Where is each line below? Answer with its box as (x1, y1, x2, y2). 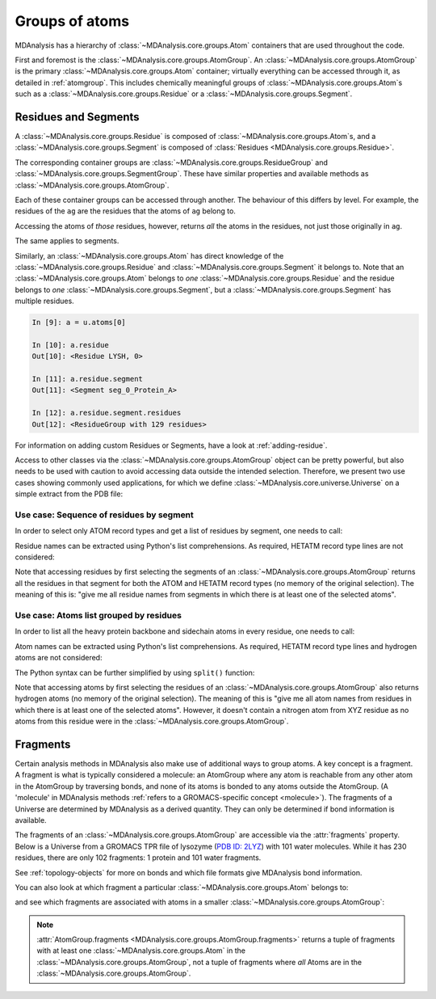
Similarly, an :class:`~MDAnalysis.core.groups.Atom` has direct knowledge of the (15, 251, 284, 260)
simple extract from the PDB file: (15, 489, 124, 499)
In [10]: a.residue (31, 340, 109, 349)
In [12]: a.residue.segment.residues (31, 408, 182, 418)
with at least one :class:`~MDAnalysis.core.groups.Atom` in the (36, 946, 246, 955)
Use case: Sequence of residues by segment (15, 509, 194, 521)
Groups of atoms (15, 12, 129, 30)
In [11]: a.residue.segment (31, 374, 143, 384)
